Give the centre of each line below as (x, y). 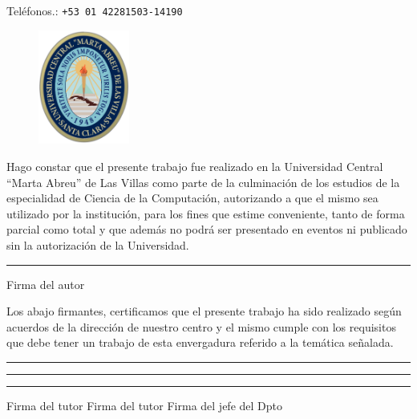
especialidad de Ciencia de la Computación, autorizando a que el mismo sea (192, 198)
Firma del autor (46, 284)
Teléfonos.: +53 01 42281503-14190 (95, 10)
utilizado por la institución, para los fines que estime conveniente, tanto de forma (206, 213)
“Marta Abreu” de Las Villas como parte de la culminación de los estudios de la (203, 182)
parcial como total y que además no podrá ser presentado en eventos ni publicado (207, 229)
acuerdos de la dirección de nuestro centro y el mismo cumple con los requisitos (201, 326)
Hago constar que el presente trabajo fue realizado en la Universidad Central (195, 166)
